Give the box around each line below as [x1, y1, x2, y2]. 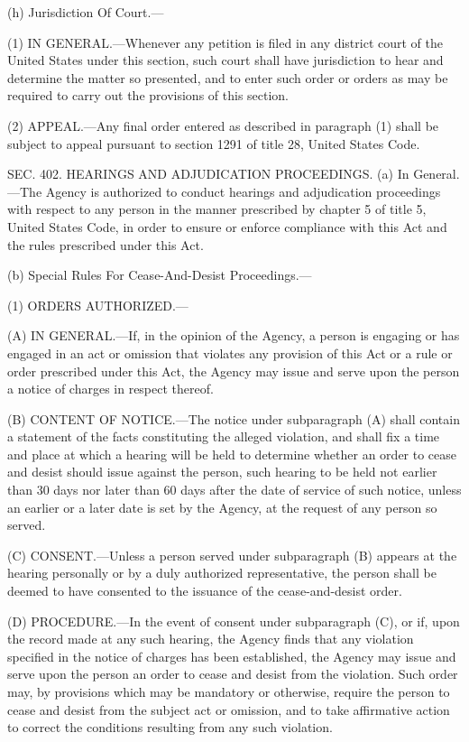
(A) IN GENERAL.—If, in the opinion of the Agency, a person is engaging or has [7, 326, 460, 345]
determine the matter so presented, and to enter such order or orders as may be [7, 68, 448, 87]
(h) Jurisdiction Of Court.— [7, 3, 164, 21]
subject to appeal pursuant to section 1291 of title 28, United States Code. [7, 134, 420, 153]
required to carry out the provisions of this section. [7, 86, 290, 105]
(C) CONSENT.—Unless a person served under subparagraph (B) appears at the [7, 545, 457, 564]
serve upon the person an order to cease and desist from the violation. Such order [7, 664, 458, 683]
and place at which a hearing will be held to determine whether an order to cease [7, 444, 457, 463]
